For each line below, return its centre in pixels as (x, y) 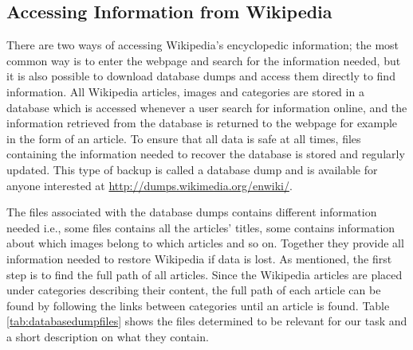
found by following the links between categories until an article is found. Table (198, 305)
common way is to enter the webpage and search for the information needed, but (204, 60)
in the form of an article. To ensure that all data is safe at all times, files (184, 138)
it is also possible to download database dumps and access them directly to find (201, 76)
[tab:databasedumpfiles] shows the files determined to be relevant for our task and (207, 321)
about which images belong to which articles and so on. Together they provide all (205, 243)
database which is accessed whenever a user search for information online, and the (207, 107)
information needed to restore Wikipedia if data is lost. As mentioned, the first (199, 258)
